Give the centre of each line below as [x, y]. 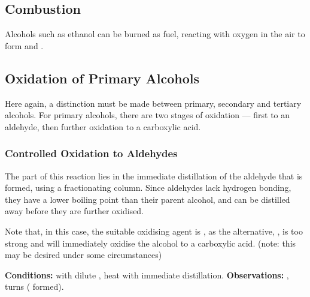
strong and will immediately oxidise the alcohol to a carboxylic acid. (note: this [151, 243]
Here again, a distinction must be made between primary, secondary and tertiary [153, 103]
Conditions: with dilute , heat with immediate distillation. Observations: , [147, 274]
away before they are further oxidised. [75, 211]
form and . [24, 45]
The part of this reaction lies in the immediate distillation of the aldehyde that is [154, 175]
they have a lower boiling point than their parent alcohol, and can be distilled [148, 199]
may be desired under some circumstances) [83, 255]
